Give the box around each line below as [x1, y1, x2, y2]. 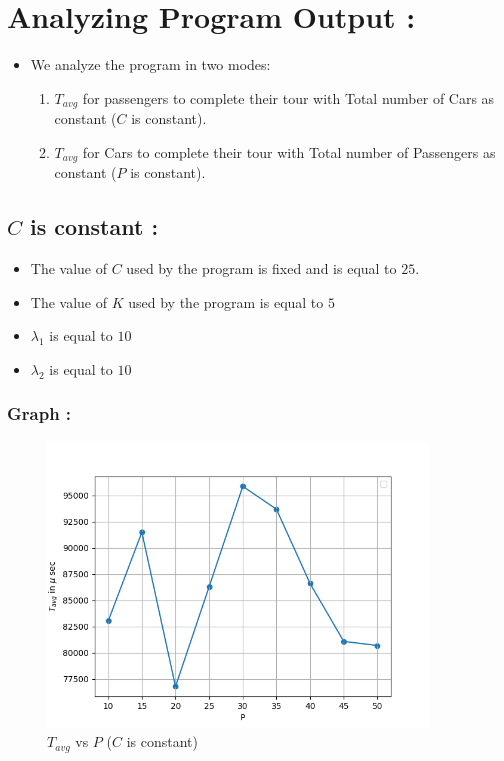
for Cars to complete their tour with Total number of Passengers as [82, 141, 496, 162]
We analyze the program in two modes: [30, 54, 271, 75]
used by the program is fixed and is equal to [126, 258, 397, 279]
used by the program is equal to [128, 291, 324, 312]
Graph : [7, 401, 72, 426]
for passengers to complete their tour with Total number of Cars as [82, 87, 495, 108]
